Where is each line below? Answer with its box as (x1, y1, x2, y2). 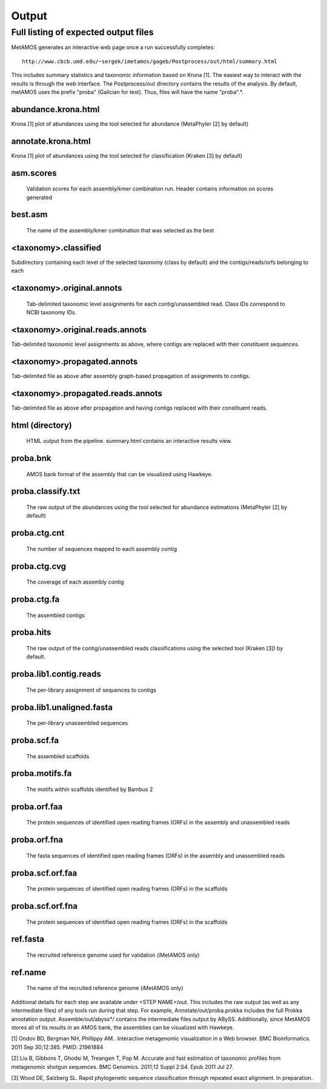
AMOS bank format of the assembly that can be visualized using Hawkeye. (26, 470, 213, 477)
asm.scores (11, 167, 57, 178)
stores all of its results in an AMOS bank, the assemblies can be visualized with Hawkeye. (11, 1024, 234, 1031)
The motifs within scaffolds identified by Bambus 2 (26, 786, 153, 793)
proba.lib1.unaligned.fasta (11, 702, 113, 712)
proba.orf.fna (11, 835, 64, 845)
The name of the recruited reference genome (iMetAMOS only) (26, 985, 184, 992)
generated (26, 194, 53, 201)
